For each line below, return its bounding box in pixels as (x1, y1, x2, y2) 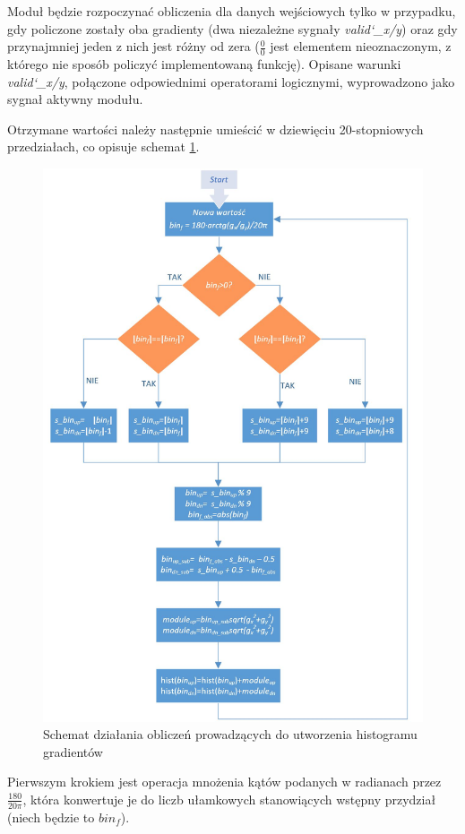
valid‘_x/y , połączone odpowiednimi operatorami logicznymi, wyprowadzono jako (7, 72, 455, 90)
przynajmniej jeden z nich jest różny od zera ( (7, 37, 260, 56)
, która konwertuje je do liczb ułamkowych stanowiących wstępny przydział (22, 789, 436, 808)
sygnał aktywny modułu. (7, 90, 143, 108)
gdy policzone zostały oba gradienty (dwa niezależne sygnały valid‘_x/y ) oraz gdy (7, 19, 458, 38)
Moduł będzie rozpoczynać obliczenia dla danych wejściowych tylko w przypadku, (7, 2, 456, 20)
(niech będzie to (7, 807, 95, 826)
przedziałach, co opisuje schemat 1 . (7, 137, 200, 156)
